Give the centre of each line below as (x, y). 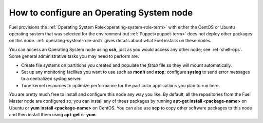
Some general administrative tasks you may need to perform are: (74, 56)
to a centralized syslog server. (51, 79)
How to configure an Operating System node (101, 13)
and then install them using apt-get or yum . (53, 115)
